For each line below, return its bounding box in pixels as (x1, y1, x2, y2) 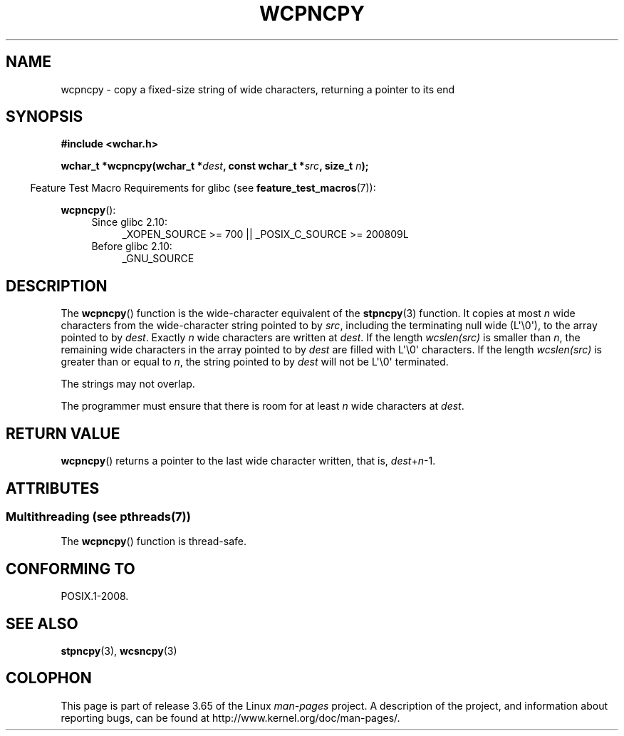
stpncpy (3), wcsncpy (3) (61, 645, 177, 658)
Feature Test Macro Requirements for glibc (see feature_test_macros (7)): (30, 182, 376, 195)
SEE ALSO (6, 614, 78, 633)
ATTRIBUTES (6, 479, 100, 497)
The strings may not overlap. (61, 378, 195, 390)
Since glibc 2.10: (91, 216, 167, 229)
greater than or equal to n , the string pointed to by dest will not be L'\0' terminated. (61, 356, 449, 368)
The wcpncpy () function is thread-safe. (61, 535, 247, 548)
